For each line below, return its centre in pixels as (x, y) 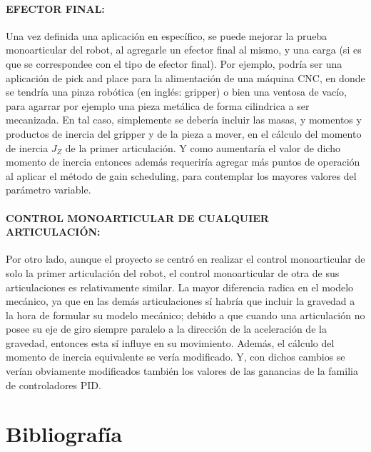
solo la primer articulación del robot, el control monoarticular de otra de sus (173, 272)
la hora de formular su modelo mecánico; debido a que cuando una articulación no (185, 315)
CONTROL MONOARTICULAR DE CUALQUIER (137, 217)
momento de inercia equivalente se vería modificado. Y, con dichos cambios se (176, 357)
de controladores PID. (54, 385)
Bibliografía (64, 434)
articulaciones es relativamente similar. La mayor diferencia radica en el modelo (180, 287)
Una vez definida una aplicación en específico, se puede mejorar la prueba (167, 35)
